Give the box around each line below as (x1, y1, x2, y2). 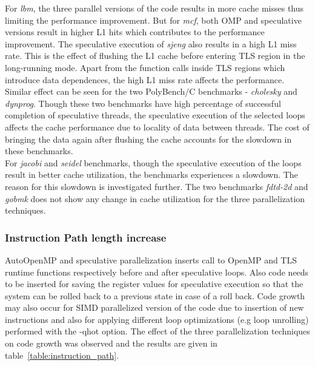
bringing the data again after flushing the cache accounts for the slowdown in (5, 132, 292, 145)
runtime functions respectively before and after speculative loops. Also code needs (5, 265, 309, 278)
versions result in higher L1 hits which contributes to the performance (5, 25, 265, 38)
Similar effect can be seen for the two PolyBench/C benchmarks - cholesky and (5, 85, 297, 98)
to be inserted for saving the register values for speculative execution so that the (5, 277, 303, 290)
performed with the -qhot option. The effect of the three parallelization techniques (5, 325, 310, 337)
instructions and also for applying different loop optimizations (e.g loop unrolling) (5, 313, 309, 325)
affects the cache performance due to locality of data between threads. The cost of (5, 120, 310, 133)
